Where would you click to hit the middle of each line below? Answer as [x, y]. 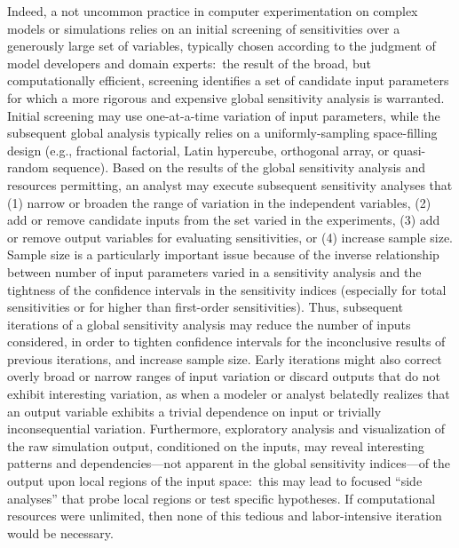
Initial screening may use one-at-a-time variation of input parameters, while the [224, 115]
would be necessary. [60, 532]
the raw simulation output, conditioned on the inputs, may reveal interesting [216, 445]
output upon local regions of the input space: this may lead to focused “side [215, 481]
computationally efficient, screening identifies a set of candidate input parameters [228, 80]
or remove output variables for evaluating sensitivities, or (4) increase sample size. [230, 237]
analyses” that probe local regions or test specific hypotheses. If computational [222, 498]
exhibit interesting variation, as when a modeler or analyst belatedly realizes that [229, 394]
